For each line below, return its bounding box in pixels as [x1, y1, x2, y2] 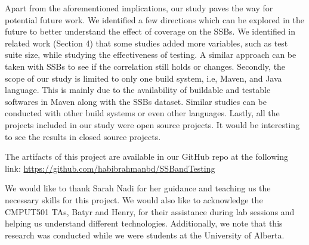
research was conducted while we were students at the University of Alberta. [5, 228, 285, 241]
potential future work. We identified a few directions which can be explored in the [5, 13, 304, 26]
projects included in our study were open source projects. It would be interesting [5, 118, 300, 131]
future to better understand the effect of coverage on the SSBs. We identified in [5, 25, 296, 38]
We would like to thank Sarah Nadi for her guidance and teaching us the [5, 182, 271, 194]
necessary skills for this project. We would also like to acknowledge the [5, 193, 263, 206]
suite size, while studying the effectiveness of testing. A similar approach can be [5, 48, 296, 61]
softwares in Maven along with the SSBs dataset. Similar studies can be [5, 95, 267, 107]
